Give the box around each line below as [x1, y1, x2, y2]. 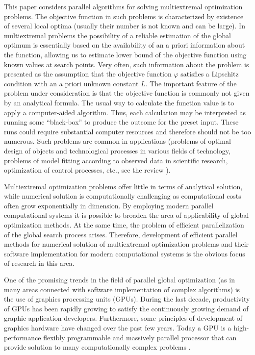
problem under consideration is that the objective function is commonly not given [4, 88, 250, 98]
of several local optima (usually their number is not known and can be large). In [4, 21, 245, 31]
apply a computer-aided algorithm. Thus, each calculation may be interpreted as [4, 107, 246, 117]
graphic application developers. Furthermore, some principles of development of [4, 313, 243, 323]
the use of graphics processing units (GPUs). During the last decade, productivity [4, 294, 250, 304]
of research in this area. [4, 258, 75, 268]
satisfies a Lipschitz [180, 69, 239, 79]
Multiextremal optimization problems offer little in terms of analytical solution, [4, 181, 243, 191]
